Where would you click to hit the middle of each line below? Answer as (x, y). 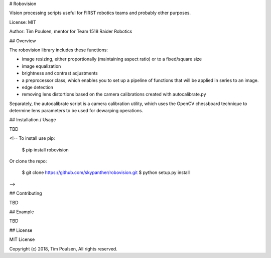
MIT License (22, 239)
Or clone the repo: (28, 161)
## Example (22, 212)
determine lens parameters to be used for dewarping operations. (76, 111)
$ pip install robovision (45, 150)
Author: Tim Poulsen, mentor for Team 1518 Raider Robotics (71, 31)
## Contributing (26, 193)
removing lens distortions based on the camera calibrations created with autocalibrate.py (114, 94)
